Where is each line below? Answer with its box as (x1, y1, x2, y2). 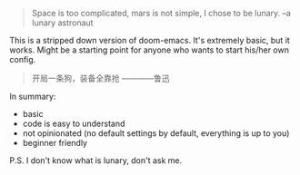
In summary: (9, 91, 56, 102)
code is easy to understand (22, 118, 125, 129)
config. (9, 54, 36, 64)
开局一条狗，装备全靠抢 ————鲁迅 (31, 73, 170, 83)
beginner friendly (22, 138, 88, 148)
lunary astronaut (31, 17, 94, 28)
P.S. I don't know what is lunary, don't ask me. (9, 155, 183, 166)
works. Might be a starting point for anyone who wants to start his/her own (9, 44, 289, 55)
